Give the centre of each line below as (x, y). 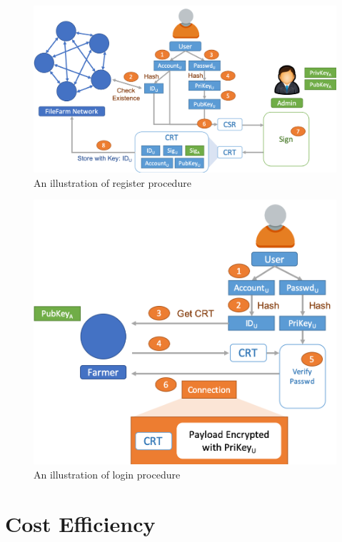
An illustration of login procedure (107, 474)
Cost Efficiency (80, 523)
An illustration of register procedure (112, 182)
